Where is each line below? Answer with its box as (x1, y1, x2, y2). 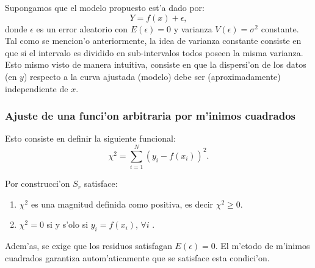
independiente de (5, 82, 68, 95)
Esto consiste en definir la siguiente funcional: (5, 132, 176, 145)
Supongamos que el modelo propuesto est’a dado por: (5, 1, 205, 13)
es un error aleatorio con (36, 22, 128, 35)
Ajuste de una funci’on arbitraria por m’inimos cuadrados (5, 108, 295, 123)
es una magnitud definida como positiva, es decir (31, 197, 214, 210)
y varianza (173, 22, 212, 35)
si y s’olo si (46, 218, 89, 231)
